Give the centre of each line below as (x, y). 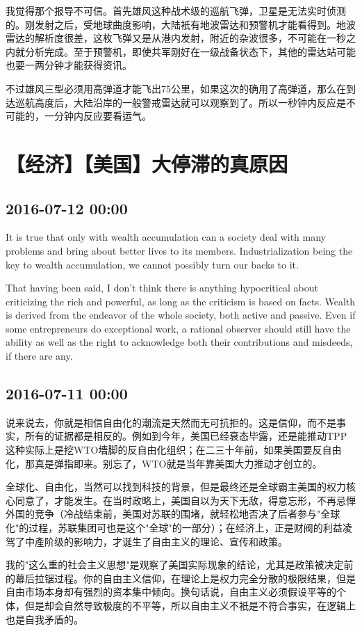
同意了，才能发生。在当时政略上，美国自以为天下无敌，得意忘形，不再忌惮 (185, 500)
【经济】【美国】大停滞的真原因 (147, 163)
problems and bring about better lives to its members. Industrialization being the (179, 250)
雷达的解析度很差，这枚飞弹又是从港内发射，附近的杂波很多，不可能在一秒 (176, 38)
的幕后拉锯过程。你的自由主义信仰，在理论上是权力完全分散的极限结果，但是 (181, 578)
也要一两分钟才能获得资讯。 (69, 65)
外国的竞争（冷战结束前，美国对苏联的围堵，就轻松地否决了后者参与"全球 (173, 514)
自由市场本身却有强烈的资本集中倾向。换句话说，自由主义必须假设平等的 (171, 592)
